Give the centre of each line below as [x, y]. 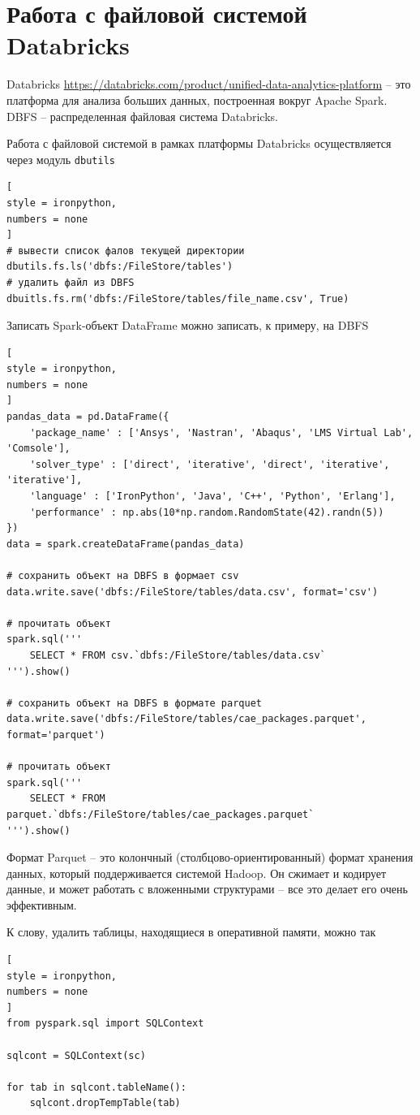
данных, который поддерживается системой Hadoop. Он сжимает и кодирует [197, 873]
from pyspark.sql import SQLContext [105, 1024]
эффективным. [42, 904]
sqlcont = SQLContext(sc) [76, 1055]
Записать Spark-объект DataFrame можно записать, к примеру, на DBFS [188, 325]
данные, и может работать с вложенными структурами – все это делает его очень [207, 889]
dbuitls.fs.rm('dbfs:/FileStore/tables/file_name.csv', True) [178, 298]
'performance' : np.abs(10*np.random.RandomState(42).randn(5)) [207, 512]
